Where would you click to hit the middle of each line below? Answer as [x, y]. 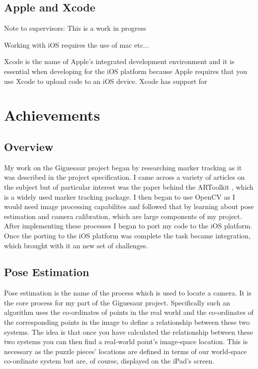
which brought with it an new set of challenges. [76, 245]
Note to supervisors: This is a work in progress [75, 28]
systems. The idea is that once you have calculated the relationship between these [129, 332]
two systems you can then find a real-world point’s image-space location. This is [126, 341]
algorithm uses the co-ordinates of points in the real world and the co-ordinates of [129, 312]
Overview [29, 146]
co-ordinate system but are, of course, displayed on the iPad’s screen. [109, 361]
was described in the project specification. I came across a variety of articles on [125, 177]
